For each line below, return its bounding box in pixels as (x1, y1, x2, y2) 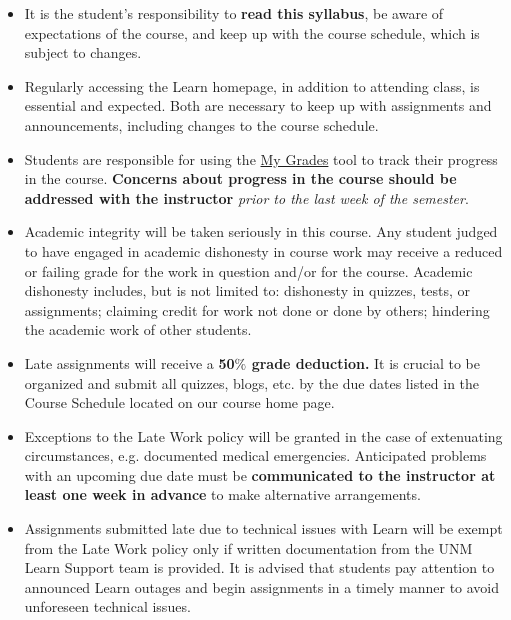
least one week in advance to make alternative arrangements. (24, 484, 421, 505)
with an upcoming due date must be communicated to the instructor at (24, 464, 496, 485)
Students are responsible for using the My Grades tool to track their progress (24, 148, 498, 169)
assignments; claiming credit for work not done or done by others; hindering (24, 299, 490, 320)
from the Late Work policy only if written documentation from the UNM (24, 537, 473, 558)
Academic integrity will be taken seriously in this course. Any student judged (24, 221, 498, 242)
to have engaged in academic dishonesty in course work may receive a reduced (24, 240, 503, 261)
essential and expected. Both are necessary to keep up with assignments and (24, 95, 492, 116)
